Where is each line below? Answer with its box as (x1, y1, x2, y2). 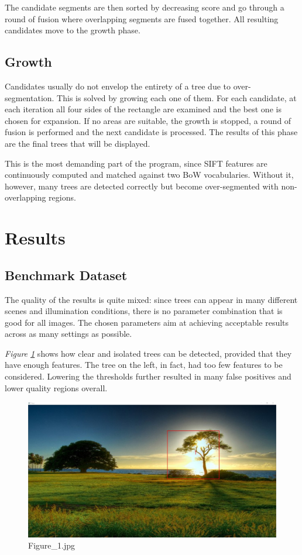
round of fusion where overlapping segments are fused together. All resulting (5, 12, 279, 25)
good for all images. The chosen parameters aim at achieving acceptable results (5, 316, 289, 328)
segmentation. (5, 91, 54, 104)
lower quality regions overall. (5, 381, 108, 394)
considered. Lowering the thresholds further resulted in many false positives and (5, 370, 291, 382)
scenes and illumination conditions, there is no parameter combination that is (5, 305, 283, 317)
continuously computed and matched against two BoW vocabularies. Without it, (5, 168, 294, 181)
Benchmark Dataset (5, 266, 128, 284)
